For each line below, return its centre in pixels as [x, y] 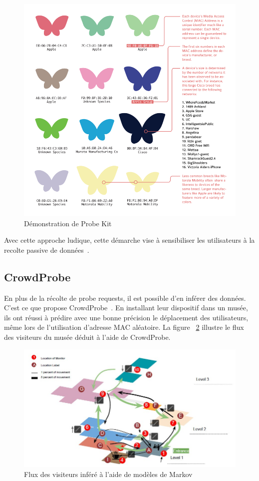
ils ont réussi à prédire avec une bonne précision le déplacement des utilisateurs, [126, 317]
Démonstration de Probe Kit [68, 223]
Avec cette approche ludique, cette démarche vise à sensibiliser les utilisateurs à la [129, 240]
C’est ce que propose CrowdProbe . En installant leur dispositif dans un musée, [126, 308]
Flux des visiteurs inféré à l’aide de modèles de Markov [108, 474]
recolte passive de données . [47, 250]
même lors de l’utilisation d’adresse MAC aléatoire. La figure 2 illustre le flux [124, 327]
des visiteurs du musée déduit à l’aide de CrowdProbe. [87, 337]
